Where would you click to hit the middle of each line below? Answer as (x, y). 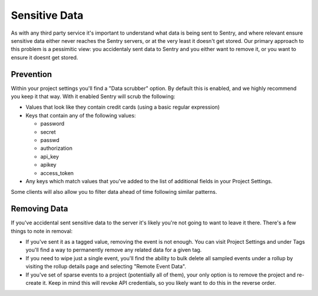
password (52, 124)
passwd (50, 140)
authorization (57, 148)
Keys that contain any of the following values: (81, 115)
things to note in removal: (42, 231)
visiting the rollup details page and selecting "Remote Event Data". (106, 267)
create (33, 282)
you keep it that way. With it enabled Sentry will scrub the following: (93, 96)
